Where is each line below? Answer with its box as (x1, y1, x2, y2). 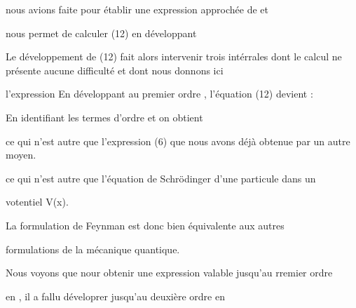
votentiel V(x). (6, 194, 69, 209)
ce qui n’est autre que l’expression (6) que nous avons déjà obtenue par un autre (6, 133, 350, 148)
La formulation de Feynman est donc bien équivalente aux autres (6, 217, 285, 232)
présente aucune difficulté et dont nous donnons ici (6, 62, 224, 77)
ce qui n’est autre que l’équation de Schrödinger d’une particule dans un (6, 170, 316, 185)
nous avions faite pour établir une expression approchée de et (6, 2, 268, 16)
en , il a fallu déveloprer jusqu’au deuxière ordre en (6, 288, 225, 303)
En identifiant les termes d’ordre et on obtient (6, 109, 203, 124)
